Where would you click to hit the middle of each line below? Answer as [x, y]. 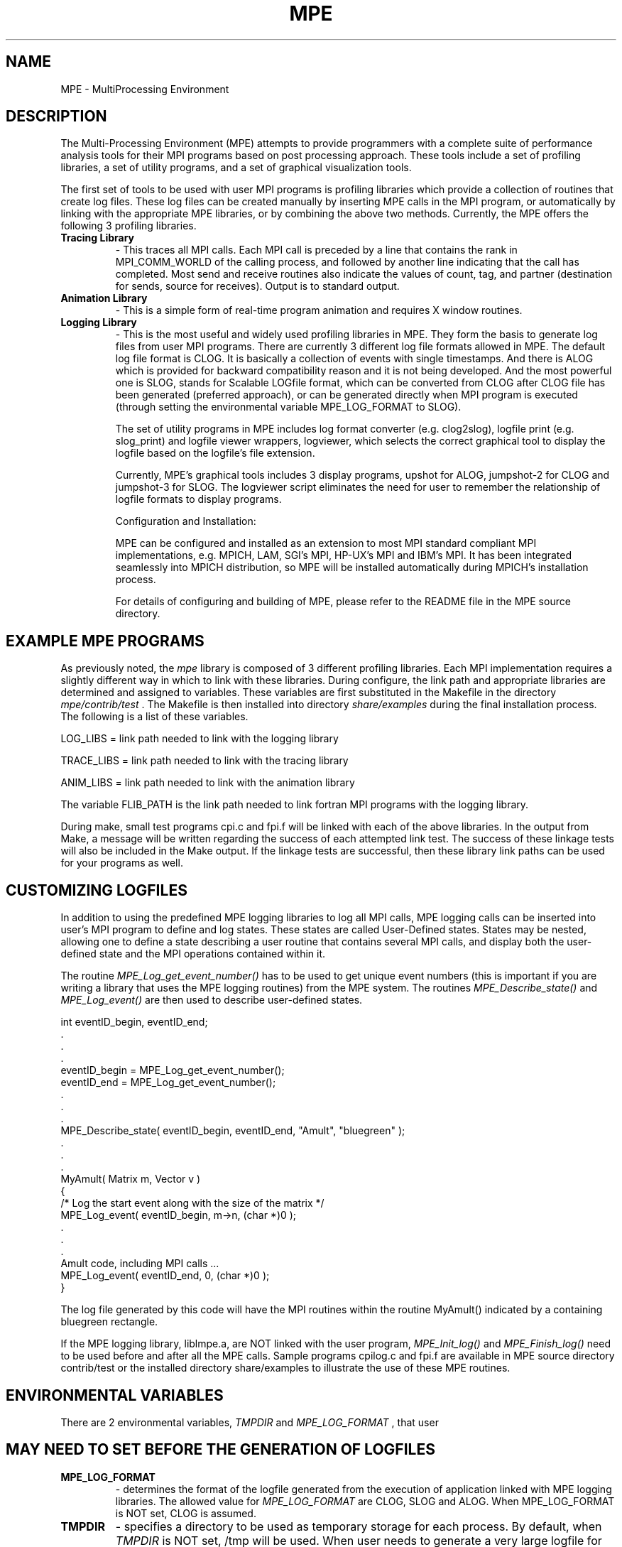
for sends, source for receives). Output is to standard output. [257, 286]
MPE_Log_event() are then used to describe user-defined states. [212, 1000]
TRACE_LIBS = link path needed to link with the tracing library [204, 761]
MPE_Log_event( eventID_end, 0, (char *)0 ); [165, 1276]
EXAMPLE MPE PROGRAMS [105, 641]
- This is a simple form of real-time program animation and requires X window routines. [319, 310]
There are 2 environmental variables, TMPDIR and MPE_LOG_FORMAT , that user [250, 1422]
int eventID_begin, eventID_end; [134, 1022]
